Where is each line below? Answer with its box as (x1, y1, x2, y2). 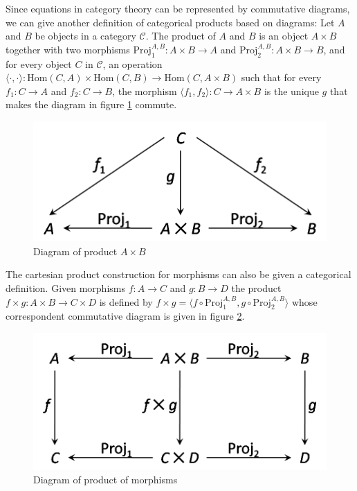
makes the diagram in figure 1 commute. (6, 97, 177, 112)
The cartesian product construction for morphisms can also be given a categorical (6, 267, 351, 282)
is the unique (264, 83, 319, 98)
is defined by (99, 294, 153, 309)
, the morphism (112, 83, 177, 98)
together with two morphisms (6, 42, 130, 56)
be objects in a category (35, 28, 136, 43)
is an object (259, 28, 309, 43)
